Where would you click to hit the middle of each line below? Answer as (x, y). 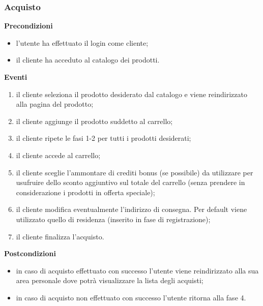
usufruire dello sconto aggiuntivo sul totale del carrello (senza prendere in (130, 182)
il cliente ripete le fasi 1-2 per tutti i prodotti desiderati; (104, 138)
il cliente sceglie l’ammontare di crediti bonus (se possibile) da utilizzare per (135, 172)
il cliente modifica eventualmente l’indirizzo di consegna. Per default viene (131, 209)
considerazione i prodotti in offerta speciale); (85, 192)
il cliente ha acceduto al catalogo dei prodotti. (88, 60)
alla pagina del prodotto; (55, 104)
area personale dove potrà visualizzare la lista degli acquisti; (110, 280)
